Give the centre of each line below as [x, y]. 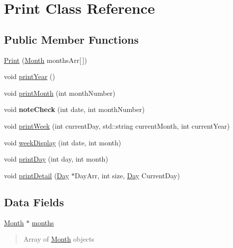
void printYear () [29, 76]
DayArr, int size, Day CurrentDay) [127, 175]
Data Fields [34, 202]
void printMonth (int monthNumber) [60, 93]
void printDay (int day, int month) [56, 159]
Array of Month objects [59, 239]
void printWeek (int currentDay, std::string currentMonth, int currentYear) [117, 125]
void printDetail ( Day [37, 175]
